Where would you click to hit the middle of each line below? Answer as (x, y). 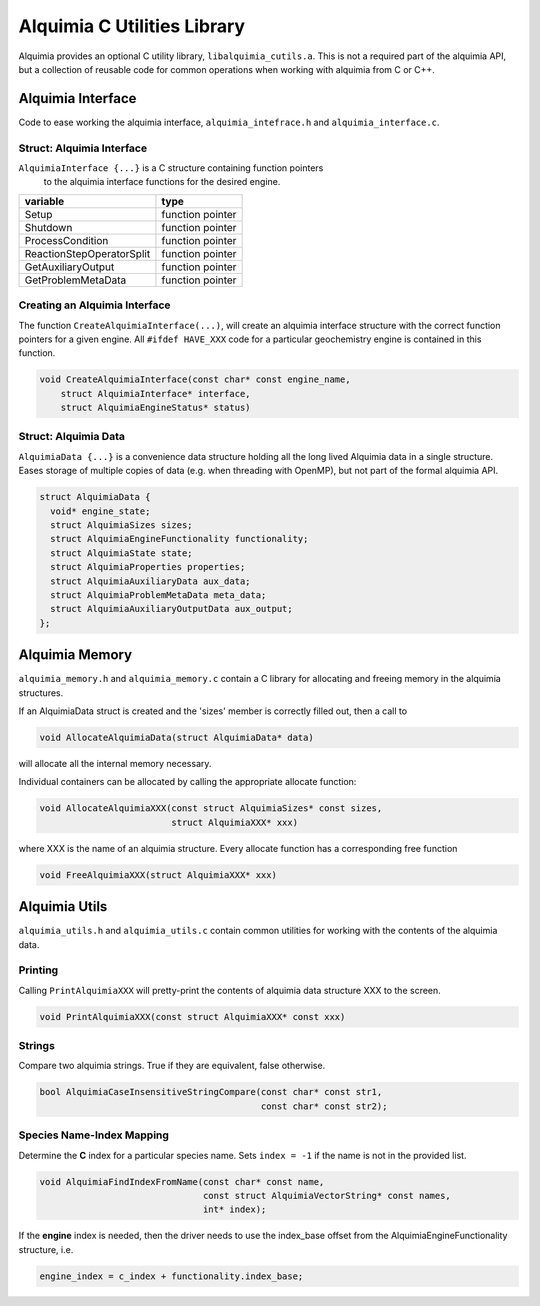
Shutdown (48, 227)
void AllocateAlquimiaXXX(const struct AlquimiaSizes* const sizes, (211, 808)
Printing (38, 970)
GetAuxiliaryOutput (69, 267)
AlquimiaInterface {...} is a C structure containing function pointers (171, 167)
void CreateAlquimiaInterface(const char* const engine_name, (195, 379)
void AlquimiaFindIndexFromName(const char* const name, (182, 1181)
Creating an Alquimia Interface (94, 305)
